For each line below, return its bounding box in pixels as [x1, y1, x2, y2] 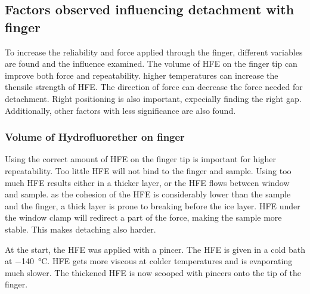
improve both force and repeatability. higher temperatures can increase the [5, 69, 278, 81]
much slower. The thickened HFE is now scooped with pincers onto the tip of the [5, 266, 301, 278]
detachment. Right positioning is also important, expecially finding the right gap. [5, 92, 302, 104]
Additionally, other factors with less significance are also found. [5, 104, 236, 116]
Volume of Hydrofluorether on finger [5, 129, 185, 144]
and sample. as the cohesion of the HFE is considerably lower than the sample [5, 188, 291, 200]
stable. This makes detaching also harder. [5, 222, 156, 235]
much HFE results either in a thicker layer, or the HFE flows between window [5, 176, 290, 188]
